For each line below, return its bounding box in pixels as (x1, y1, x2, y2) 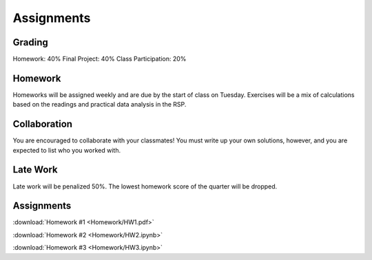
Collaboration (12, 118, 72, 130)
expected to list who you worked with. (12, 146, 121, 154)
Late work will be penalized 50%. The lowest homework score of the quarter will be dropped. (12, 182, 278, 191)
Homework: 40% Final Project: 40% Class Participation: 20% (12, 55, 187, 63)
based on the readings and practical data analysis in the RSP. (12, 100, 187, 109)
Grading (12, 36, 48, 48)
